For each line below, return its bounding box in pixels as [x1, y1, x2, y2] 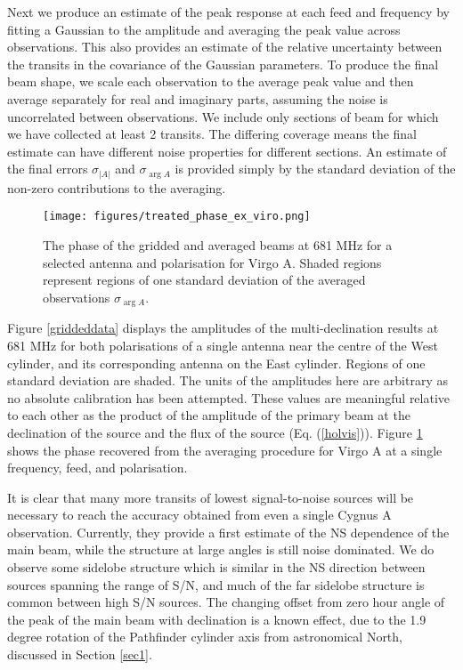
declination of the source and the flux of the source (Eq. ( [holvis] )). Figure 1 [7, 423, 423, 441]
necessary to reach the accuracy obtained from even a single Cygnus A [7, 505, 392, 524]
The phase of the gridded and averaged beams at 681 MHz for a [43, 236, 393, 254]
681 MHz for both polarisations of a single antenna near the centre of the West [7, 335, 438, 354]
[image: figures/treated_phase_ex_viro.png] [43, 210, 311, 223]
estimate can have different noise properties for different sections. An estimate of [7, 141, 447, 160]
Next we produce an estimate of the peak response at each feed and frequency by [7, 3, 450, 20]
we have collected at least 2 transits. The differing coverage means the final [7, 125, 418, 143]
